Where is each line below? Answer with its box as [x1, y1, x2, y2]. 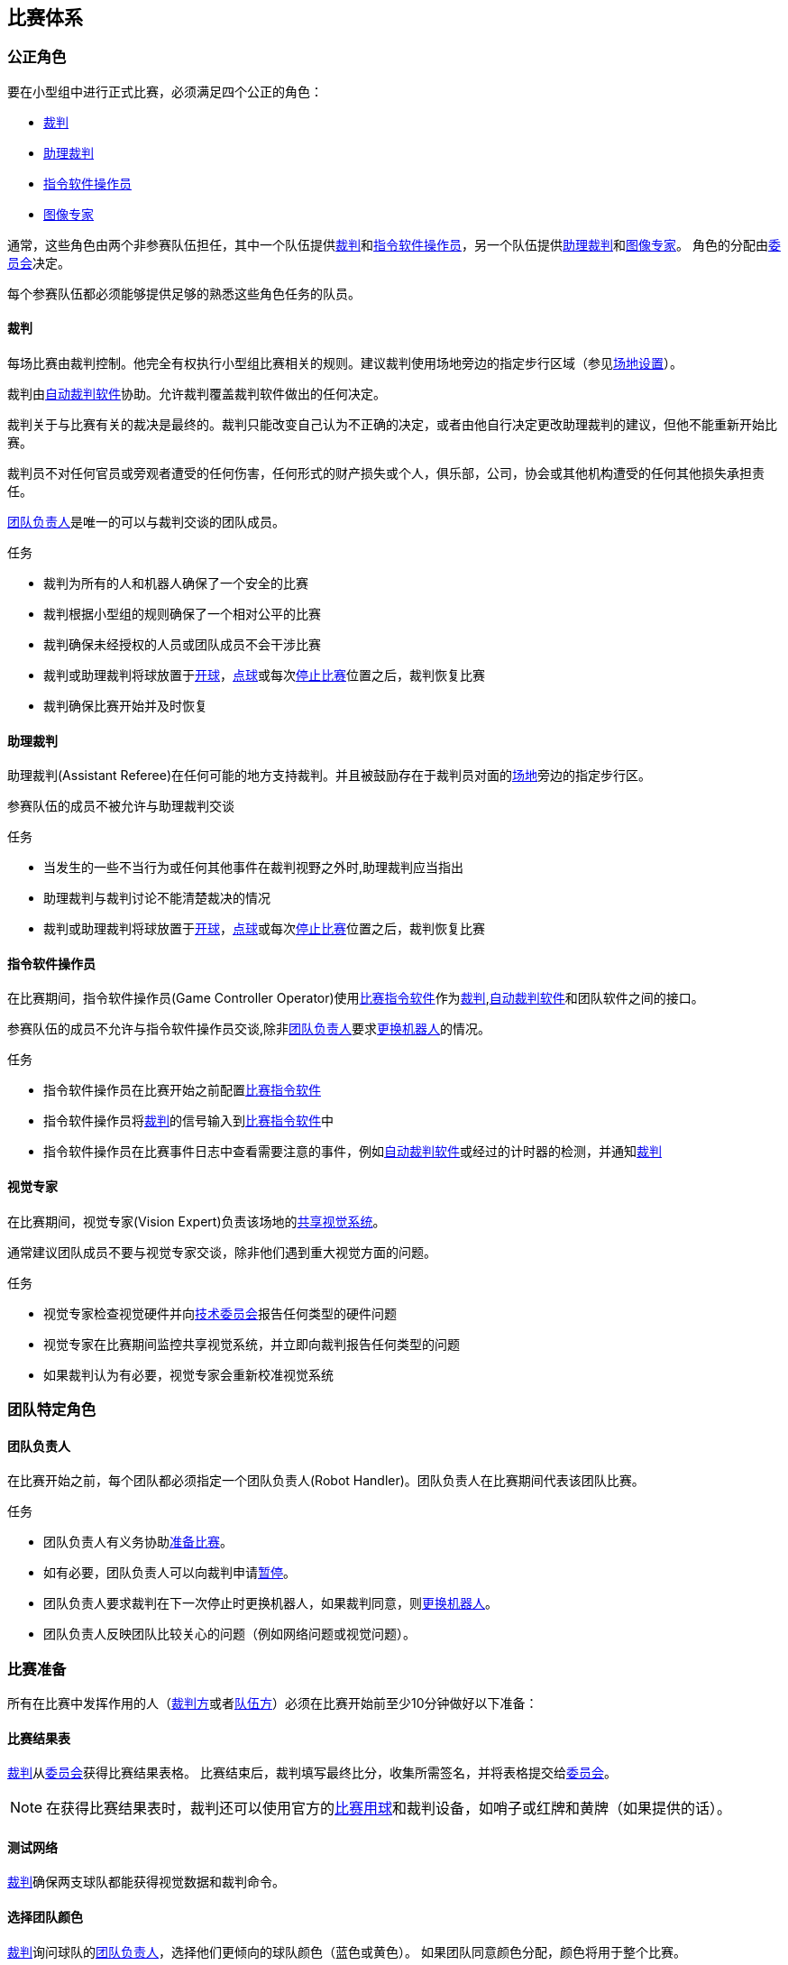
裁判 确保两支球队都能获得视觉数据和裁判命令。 [7, 1874, 285, 1890]
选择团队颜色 [7, 1909, 83, 1925]
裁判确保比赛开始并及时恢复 [43, 698, 207, 714]
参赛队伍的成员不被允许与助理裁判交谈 [7, 798, 234, 814]
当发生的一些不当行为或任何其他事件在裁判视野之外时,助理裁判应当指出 [43, 859, 464, 876]
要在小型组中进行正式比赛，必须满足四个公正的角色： [7, 83, 323, 99]
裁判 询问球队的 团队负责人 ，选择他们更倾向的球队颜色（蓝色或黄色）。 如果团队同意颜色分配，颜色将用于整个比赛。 [7, 1943, 686, 1960]
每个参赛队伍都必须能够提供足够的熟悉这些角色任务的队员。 [7, 285, 361, 301]
